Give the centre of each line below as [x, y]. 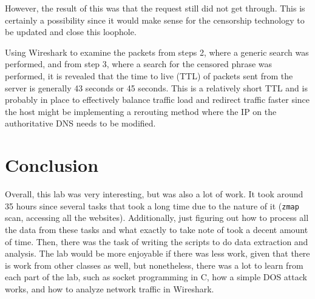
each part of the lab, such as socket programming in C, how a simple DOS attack [156, 277]
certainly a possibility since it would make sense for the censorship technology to [155, 20]
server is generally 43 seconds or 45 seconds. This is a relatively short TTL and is [156, 87]
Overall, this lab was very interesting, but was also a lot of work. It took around [154, 194]
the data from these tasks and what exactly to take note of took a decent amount [157, 229]
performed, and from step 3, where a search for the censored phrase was [139, 64]
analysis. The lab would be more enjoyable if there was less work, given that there [157, 253]
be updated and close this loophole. [71, 32]
